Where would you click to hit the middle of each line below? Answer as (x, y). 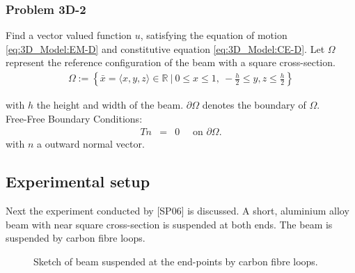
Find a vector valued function (69, 35)
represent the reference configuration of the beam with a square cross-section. (171, 62)
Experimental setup (78, 181)
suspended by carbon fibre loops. (76, 238)
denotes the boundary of (254, 105)
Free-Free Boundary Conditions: (74, 118)
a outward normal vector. (90, 144)
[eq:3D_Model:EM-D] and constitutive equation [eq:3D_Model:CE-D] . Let (165, 48)
